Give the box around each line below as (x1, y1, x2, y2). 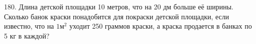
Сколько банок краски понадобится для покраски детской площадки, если (4, 11, 229, 21)
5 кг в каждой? (4, 30, 49, 41)
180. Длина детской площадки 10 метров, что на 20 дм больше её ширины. (4, 1, 233, 11)
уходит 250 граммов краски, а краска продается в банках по (69, 21, 252, 31)
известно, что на (4, 21, 54, 31)
